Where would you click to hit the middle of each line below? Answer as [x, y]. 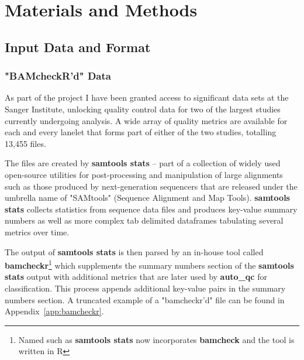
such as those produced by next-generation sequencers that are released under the [151, 186]
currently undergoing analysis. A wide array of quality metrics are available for [146, 120]
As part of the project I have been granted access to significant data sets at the [147, 97]
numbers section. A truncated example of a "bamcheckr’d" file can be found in [145, 299]
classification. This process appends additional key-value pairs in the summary [145, 288]
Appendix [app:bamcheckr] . [54, 311]
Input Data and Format [78, 47]
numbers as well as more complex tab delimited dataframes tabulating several [144, 220]
